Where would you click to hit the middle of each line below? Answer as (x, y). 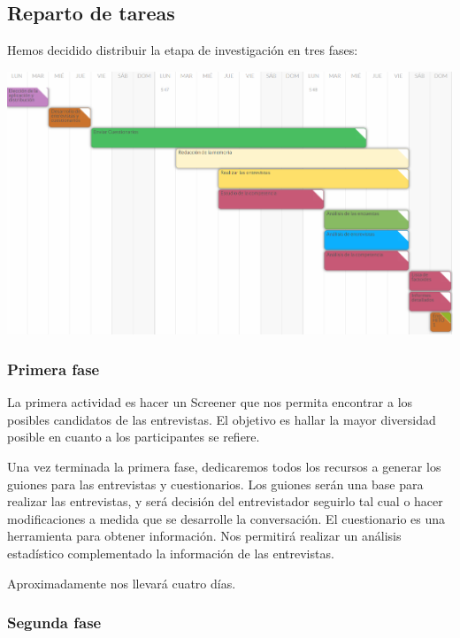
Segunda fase (54, 623)
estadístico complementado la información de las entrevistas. (171, 553)
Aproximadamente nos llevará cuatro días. (122, 583)
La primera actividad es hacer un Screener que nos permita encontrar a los (210, 402)
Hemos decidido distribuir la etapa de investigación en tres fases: (183, 50)
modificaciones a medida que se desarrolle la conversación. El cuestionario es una (226, 518)
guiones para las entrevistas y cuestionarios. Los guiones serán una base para (215, 484)
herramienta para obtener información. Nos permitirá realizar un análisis (204, 536)
